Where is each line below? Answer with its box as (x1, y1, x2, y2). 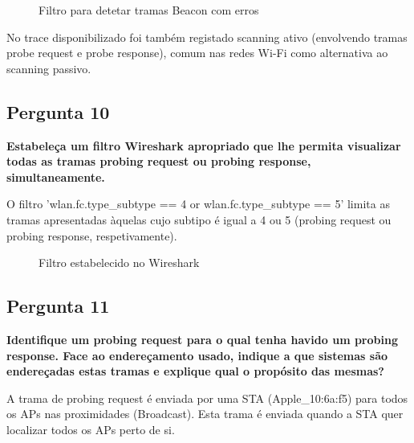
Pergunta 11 (6, 293, 110, 318)
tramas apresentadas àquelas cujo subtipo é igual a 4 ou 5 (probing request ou (6, 211, 392, 228)
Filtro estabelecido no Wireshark (39, 254, 200, 271)
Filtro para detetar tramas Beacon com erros (39, 2, 259, 18)
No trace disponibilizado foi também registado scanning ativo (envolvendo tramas (6, 28, 408, 45)
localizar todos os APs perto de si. (6, 420, 175, 437)
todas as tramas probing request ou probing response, (6, 153, 311, 170)
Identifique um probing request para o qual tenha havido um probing (6, 330, 398, 347)
